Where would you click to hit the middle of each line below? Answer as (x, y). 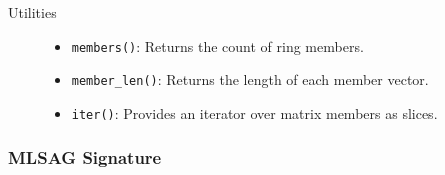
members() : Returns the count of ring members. (217, 45)
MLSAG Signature (85, 157)
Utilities (32, 12)
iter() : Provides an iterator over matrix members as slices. (254, 112)
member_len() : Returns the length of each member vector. (250, 79)
